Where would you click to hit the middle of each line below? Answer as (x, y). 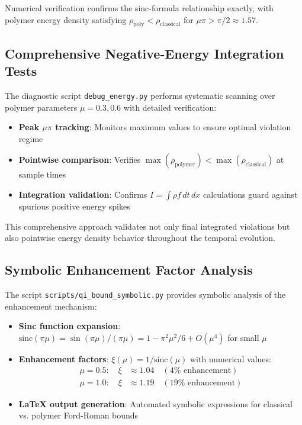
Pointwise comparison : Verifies (80, 160)
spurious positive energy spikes (74, 206)
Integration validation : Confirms (83, 194)
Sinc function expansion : (70, 326)
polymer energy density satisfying (66, 19)
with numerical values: (230, 358)
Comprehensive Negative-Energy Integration (144, 53)
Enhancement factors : (64, 358)
